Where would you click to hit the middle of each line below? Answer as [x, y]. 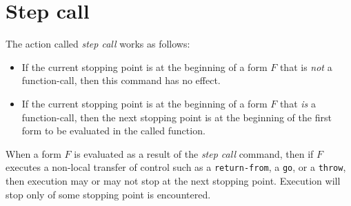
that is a [298, 103]
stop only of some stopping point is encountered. [108, 194]
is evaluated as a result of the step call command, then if [194, 153]
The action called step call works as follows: [98, 44]
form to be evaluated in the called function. [113, 131]
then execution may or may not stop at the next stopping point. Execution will [173, 180]
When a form [33, 153]
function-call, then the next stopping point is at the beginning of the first [177, 117]
